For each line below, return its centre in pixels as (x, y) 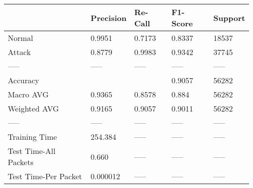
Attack (19, 52)
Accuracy (24, 80)
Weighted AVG (34, 108)
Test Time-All (32, 151)
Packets (21, 162)
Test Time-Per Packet (45, 176)
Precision (108, 18)
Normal (21, 38)
